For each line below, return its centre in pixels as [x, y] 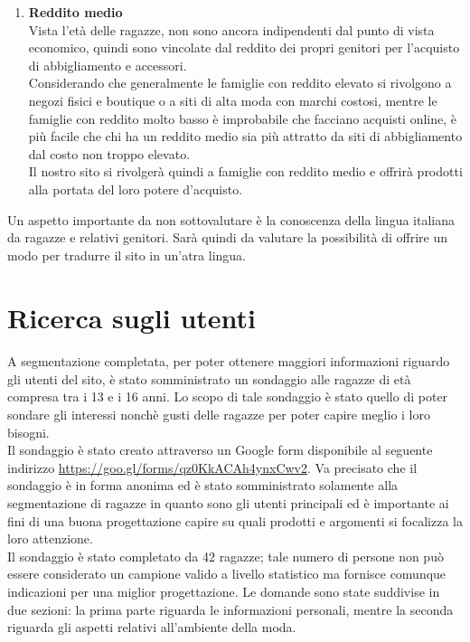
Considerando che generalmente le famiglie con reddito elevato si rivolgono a [240, 83]
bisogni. [28, 432]
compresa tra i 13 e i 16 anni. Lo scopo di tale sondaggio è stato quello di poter [228, 397]
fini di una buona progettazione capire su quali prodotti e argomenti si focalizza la [235, 520]
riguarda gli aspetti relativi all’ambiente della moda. [152, 627]
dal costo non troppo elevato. [109, 153]
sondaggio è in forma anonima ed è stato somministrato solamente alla [203, 485]
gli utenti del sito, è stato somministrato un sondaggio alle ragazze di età [209, 378]
